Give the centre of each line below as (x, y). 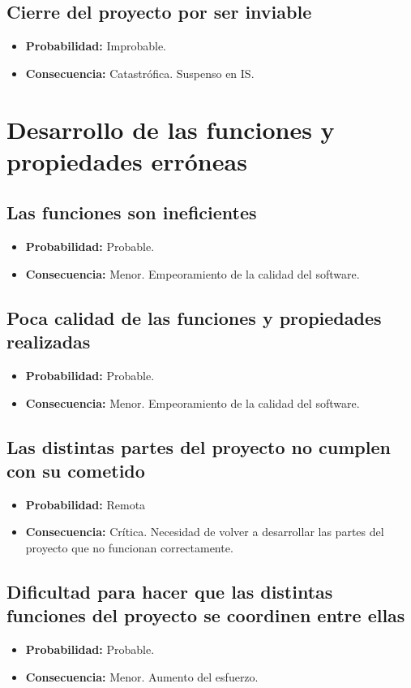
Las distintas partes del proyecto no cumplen (199, 446)
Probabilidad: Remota (86, 504)
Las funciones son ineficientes (132, 212)
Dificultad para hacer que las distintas (170, 591)
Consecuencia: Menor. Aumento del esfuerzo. (142, 676)
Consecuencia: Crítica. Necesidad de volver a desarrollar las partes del (205, 532)
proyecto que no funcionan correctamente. (129, 547)
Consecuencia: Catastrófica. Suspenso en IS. (140, 73)
